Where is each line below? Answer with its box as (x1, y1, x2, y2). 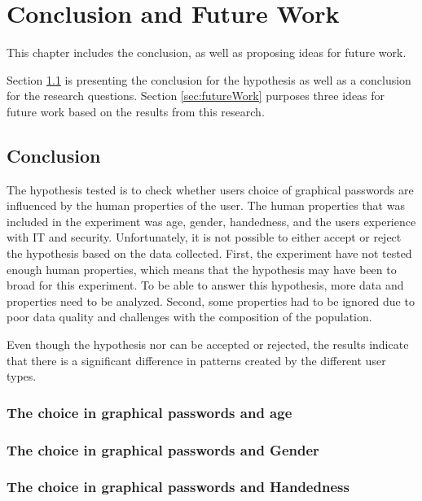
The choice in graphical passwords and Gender (7, 439, 319, 460)
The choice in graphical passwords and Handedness (7, 477, 349, 497)
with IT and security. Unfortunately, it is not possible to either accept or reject (7, 229, 402, 246)
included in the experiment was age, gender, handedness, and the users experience (7, 212, 416, 229)
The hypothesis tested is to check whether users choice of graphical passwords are (7, 181, 414, 198)
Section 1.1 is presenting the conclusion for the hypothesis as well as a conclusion (7, 71, 411, 88)
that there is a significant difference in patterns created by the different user (7, 351, 386, 368)
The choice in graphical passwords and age (7, 402, 292, 422)
